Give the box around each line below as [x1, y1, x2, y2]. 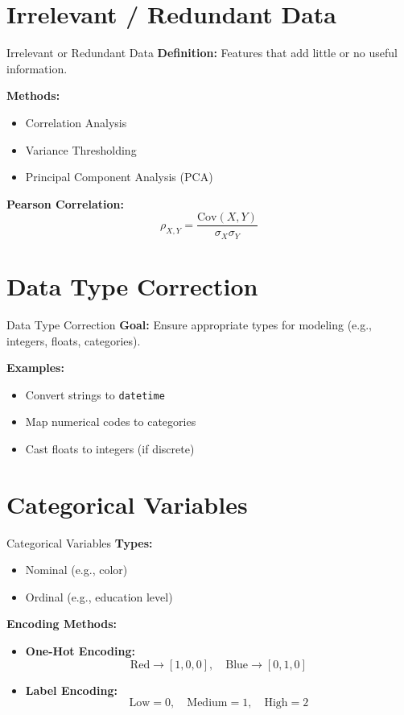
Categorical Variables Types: [6, 534, 153, 551]
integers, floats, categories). [6, 332, 141, 349]
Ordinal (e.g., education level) [25, 588, 173, 605]
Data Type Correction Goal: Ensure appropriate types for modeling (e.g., [6, 316, 373, 333]
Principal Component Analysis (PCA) [25, 168, 213, 185]
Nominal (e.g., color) [25, 561, 128, 578]
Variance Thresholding [25, 141, 137, 158]
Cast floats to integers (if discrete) [25, 440, 195, 457]
